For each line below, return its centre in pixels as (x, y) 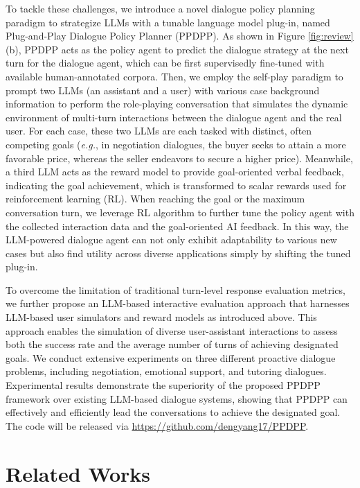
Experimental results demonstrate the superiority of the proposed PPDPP (163, 385)
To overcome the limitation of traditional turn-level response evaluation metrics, (175, 289)
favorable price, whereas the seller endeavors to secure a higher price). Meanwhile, (179, 158)
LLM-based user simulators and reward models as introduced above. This (161, 317)
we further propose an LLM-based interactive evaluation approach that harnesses (178, 303)
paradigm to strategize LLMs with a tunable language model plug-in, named (168, 22)
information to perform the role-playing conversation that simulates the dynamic (177, 104)
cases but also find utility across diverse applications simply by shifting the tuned (178, 253)
